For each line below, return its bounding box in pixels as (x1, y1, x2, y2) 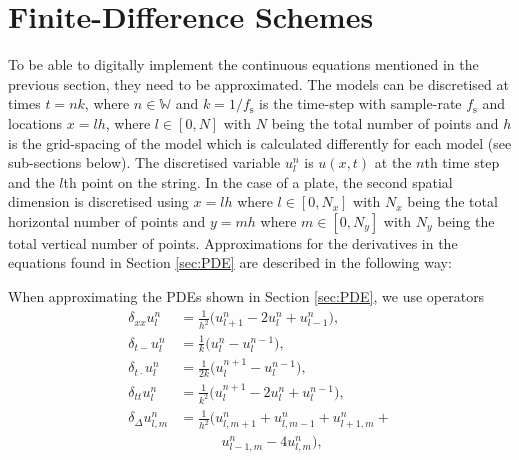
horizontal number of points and (8, 210, 206, 231)
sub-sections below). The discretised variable (8, 152, 281, 173)
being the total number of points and (271, 112, 499, 133)
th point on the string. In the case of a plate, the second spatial (63, 171, 453, 192)
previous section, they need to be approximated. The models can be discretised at (8, 73, 509, 94)
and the (8, 171, 55, 192)
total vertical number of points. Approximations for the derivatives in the (8, 232, 458, 253)
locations (8, 112, 63, 133)
